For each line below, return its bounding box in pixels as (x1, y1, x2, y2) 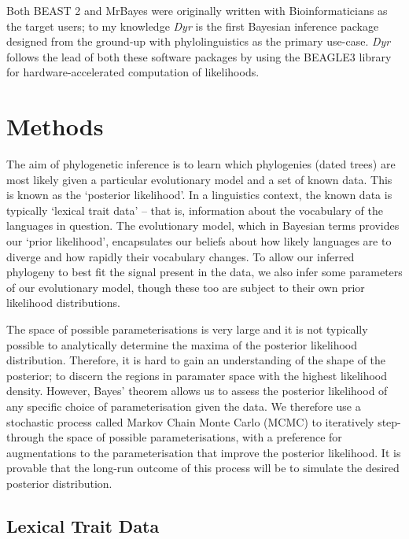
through (6, 429, 45, 445)
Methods (6, 110, 104, 142)
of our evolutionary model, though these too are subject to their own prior (6, 279, 365, 295)
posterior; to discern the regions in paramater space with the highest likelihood (6, 367, 388, 383)
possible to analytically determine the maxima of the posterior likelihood (6, 336, 358, 353)
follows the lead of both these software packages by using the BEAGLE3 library (6, 48, 392, 65)
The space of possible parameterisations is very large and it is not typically (6, 321, 368, 338)
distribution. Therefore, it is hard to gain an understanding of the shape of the (6, 352, 386, 368)
